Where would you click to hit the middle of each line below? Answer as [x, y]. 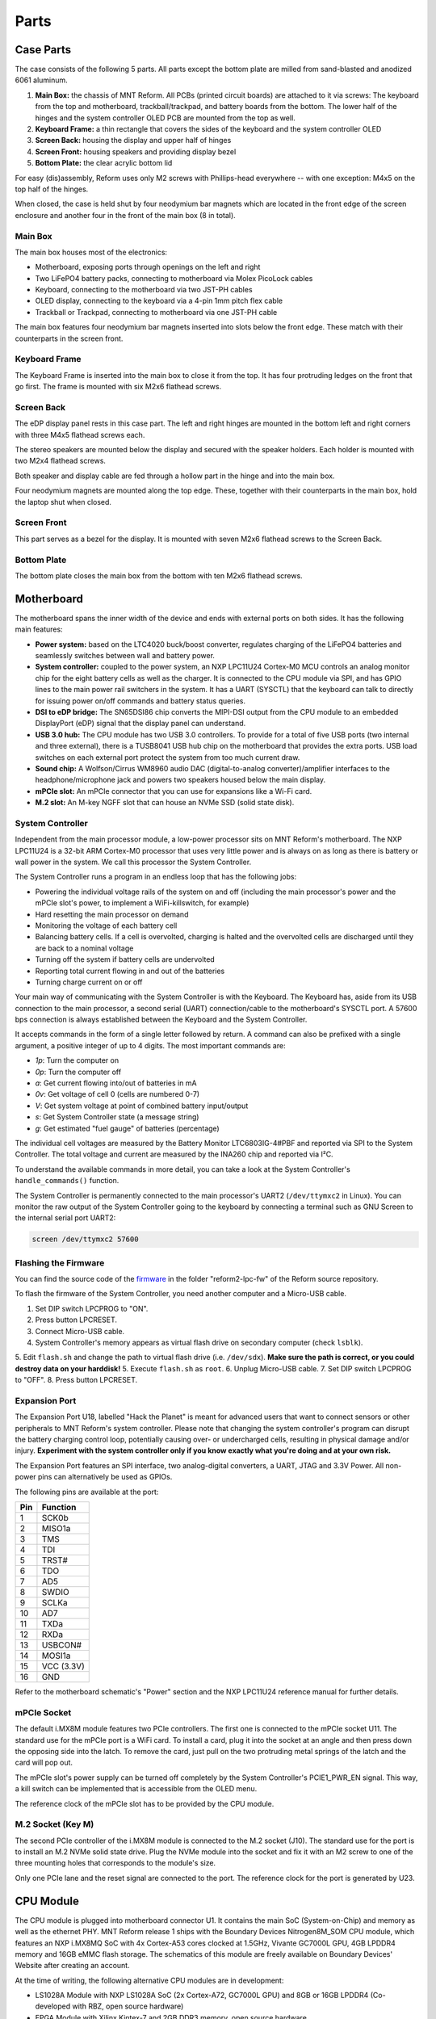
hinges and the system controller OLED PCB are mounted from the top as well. [166, 118]
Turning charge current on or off [89, 982]
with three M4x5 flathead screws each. [80, 434]
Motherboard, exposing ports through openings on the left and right [148, 267]
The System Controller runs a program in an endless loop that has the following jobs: [156, 877]
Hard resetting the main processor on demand [112, 914]
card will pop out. [44, 1763]
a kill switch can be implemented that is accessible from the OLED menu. [136, 1789]
